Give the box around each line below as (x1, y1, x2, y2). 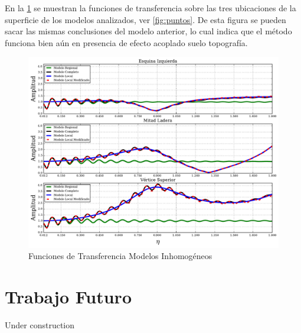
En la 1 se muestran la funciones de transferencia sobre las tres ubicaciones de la (5, 2, 296, 14)
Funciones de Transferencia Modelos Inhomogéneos (28, 250, 212, 262)
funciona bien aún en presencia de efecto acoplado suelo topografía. (5, 36, 248, 49)
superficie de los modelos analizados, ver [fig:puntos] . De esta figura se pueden (5, 13, 286, 25)
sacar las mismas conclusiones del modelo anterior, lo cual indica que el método (5, 25, 292, 37)
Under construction (5, 318, 75, 331)
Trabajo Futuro (5, 284, 132, 308)
